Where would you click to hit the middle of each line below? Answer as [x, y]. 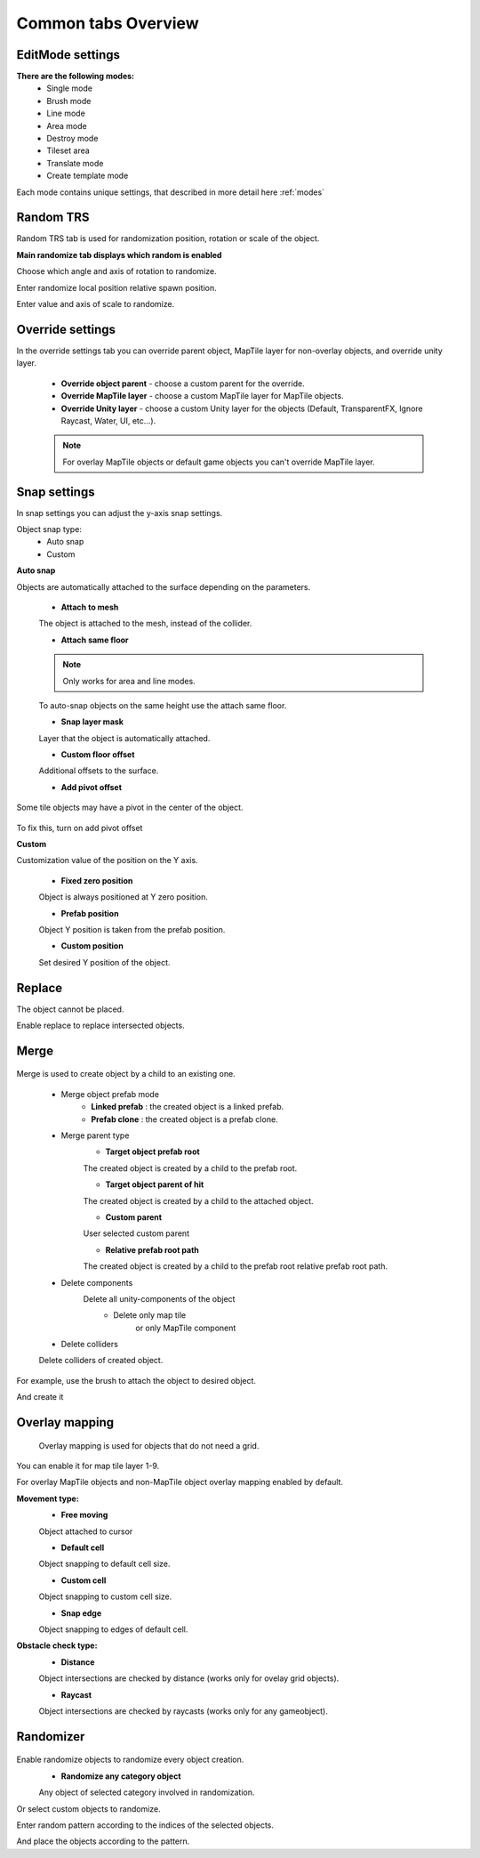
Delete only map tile [150, 1315]
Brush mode [69, 101]
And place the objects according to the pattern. [103, 1841]
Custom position [92, 946]
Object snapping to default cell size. [104, 1564]
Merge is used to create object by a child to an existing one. [126, 1074]
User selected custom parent [136, 1233]
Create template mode [88, 176]
